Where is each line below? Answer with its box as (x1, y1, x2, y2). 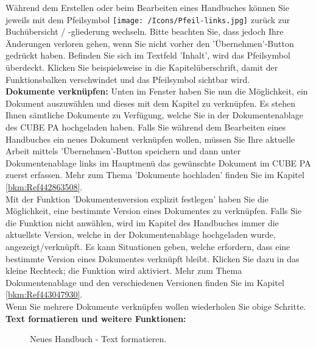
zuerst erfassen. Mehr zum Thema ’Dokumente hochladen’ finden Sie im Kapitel (5, 168, 304, 181)
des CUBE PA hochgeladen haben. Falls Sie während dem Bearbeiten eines (5, 121, 286, 133)
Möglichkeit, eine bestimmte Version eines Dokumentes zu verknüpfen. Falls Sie (5, 204, 302, 217)
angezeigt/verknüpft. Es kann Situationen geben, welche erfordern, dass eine (5, 240, 290, 252)
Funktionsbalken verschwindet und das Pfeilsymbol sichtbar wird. (5, 73, 250, 85)
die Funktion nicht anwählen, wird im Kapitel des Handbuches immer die (5, 216, 279, 229)
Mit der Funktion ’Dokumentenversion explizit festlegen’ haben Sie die (5, 192, 269, 205)
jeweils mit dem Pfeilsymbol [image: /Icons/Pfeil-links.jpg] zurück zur (5, 13, 290, 26)
